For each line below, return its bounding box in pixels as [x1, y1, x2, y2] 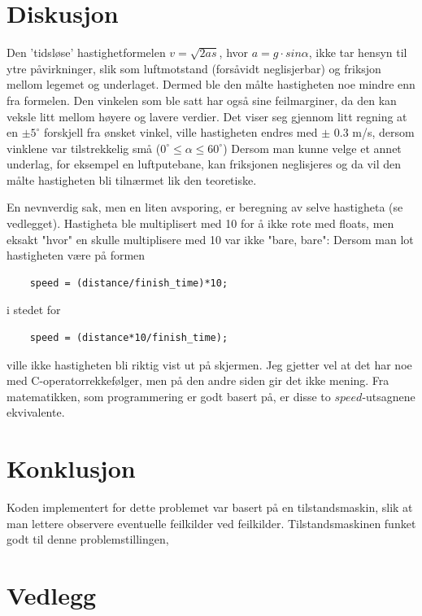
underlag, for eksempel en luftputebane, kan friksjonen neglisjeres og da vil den [7, 155, 402, 173]
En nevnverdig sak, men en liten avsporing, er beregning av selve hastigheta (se [7, 199, 403, 216]
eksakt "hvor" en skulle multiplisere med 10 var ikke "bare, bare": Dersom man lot [7, 230, 414, 247]
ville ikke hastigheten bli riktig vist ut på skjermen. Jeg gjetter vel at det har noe [7, 356, 412, 373]
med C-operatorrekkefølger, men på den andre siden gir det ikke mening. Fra [7, 372, 389, 389]
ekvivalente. [7, 404, 65, 421]
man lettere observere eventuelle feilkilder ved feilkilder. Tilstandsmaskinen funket [7, 514, 416, 531]
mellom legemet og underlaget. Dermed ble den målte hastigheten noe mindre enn [7, 76, 415, 93]
